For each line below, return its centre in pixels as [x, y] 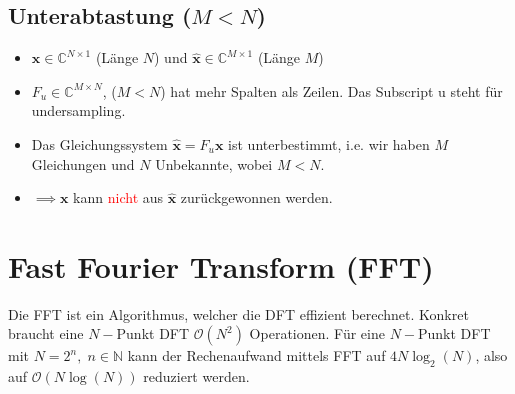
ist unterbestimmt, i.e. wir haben [329, 143]
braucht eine [46, 333]
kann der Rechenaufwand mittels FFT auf [256, 355]
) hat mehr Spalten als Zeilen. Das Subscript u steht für [331, 90]
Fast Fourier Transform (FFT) [221, 265]
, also [491, 355]
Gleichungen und [83, 163]
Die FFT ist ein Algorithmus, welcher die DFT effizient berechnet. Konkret [238, 313]
